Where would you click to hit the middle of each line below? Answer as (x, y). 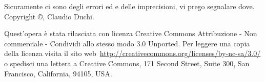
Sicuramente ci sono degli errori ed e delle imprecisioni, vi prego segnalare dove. (129, 6)
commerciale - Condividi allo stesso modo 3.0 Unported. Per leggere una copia (127, 43)
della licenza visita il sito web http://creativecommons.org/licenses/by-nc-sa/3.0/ (132, 53)
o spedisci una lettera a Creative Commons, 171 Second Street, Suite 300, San (127, 63)
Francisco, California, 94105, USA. (58, 73)
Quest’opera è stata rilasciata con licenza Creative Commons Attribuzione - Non (131, 33)
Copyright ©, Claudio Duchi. (49, 16)
